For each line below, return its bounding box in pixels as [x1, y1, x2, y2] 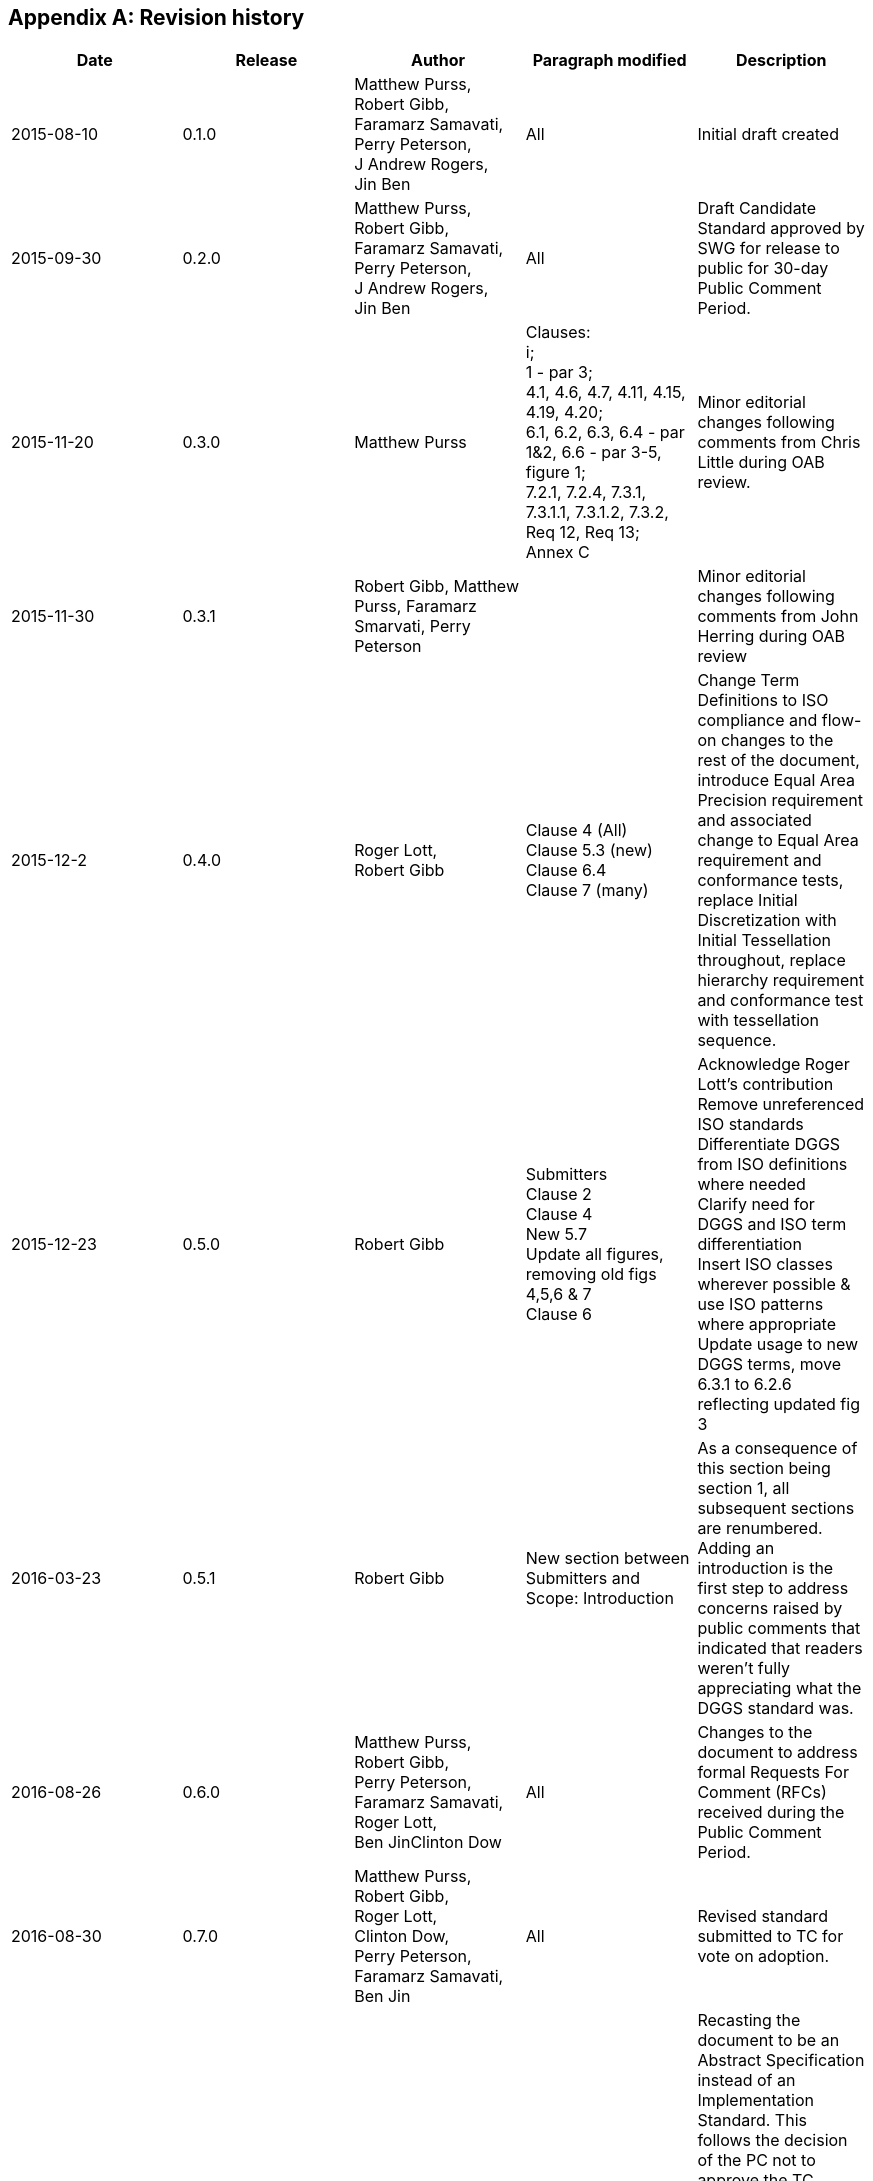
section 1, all [697, 1478, 790, 1499]
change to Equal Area [697, 830, 859, 851]
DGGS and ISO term [697, 1214, 847, 1235]
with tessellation [697, 1010, 820, 1031]
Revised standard [697, 1906, 828, 1927]
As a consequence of [697, 1438, 858, 1459]
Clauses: [525, 322, 591, 343]
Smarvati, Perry [354, 616, 471, 637]
